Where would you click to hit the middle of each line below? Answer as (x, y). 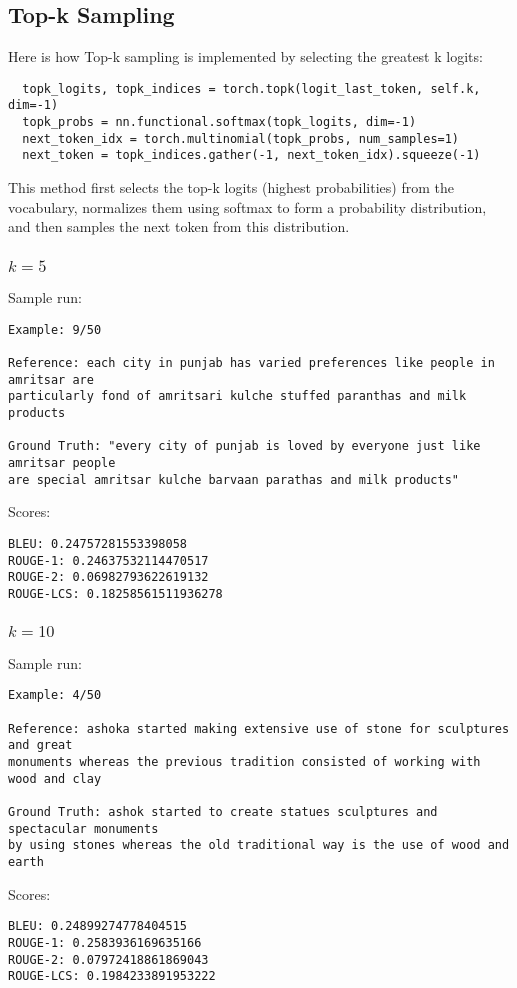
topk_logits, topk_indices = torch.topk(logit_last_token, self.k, (251, 88)
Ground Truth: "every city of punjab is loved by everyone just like (244, 446)
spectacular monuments (83, 828)
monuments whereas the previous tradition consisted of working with (244, 762)
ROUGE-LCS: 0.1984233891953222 (112, 976)
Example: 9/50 (55, 329)
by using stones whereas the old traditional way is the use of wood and (259, 845)
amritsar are (51, 379)
